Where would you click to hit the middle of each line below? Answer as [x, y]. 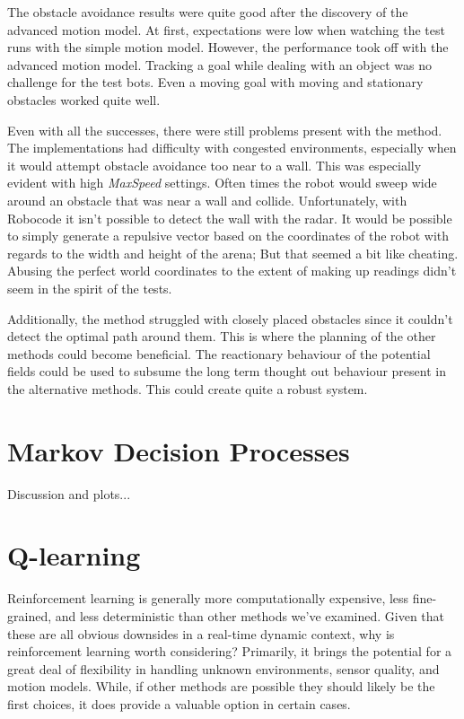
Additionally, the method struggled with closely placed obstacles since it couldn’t [230, 318]
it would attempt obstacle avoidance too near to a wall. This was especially [214, 165]
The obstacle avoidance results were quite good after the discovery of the [208, 12]
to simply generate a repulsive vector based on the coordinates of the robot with [228, 236]
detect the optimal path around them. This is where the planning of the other [222, 336]
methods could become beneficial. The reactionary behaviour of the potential [219, 353]
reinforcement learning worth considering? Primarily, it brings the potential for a [230, 651]
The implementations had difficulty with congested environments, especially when [232, 148]
